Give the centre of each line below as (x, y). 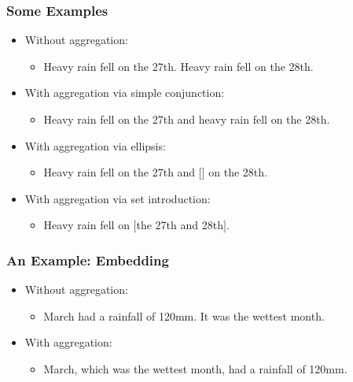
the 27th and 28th (180, 225)
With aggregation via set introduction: (118, 198)
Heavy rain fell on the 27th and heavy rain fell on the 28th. (187, 119)
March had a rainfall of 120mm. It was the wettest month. (184, 315)
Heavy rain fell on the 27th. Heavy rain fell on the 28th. (178, 66)
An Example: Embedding (88, 260)
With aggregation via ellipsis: (95, 145)
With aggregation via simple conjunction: (125, 93)
